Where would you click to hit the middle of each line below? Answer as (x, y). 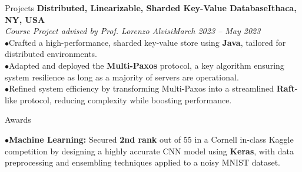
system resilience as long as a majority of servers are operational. (122, 77)
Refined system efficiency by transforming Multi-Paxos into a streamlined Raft (152, 88)
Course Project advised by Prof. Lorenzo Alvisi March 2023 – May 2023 (133, 31)
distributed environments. (51, 54)
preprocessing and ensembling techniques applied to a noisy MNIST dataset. (142, 162)
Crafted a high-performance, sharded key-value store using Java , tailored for (147, 42)
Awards (18, 119)
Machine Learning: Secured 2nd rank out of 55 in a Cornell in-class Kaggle (151, 139)
